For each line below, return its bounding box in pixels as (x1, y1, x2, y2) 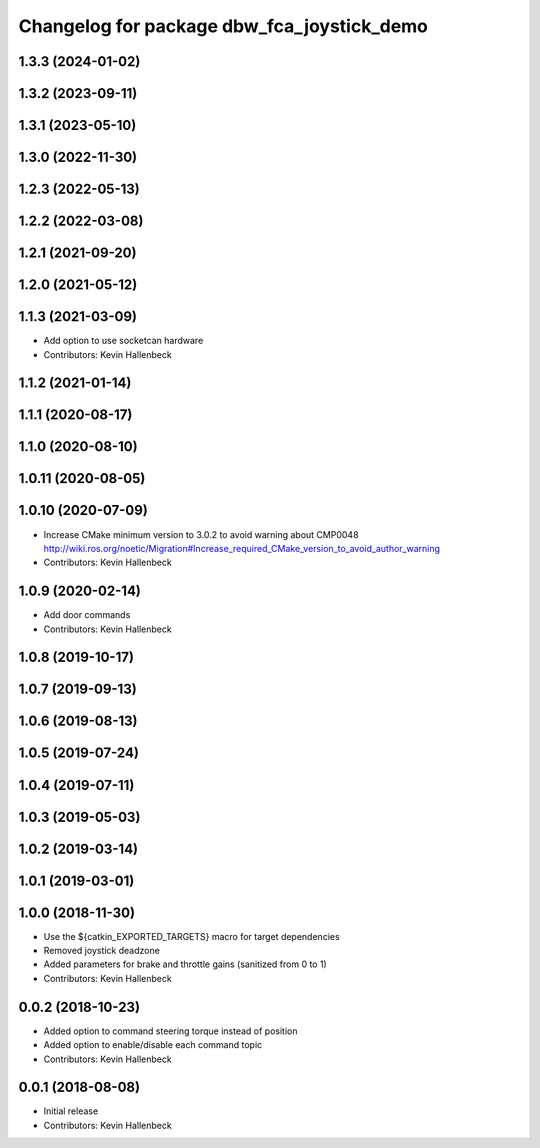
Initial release (43, 1105, 99, 1117)
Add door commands (43, 609, 131, 621)
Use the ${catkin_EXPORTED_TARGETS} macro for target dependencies (43, 930, 340, 942)
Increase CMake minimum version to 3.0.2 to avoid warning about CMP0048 (43, 528, 359, 540)
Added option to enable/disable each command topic (43, 1039, 263, 1051)
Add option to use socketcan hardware (43, 335, 204, 347)
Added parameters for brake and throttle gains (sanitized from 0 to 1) (43, 958, 327, 970)
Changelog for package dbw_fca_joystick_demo (18, 15, 429, 37)
